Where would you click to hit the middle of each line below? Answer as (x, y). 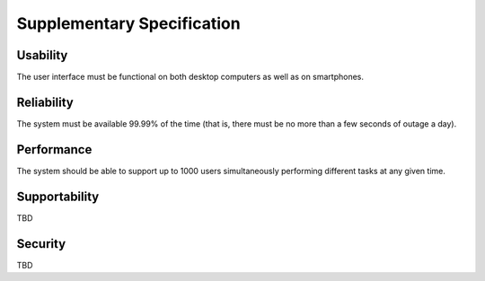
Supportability (58, 196)
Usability (42, 55)
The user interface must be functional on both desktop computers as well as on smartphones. (190, 77)
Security (41, 244)
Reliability (45, 102)
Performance (54, 149)
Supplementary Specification (129, 23)
